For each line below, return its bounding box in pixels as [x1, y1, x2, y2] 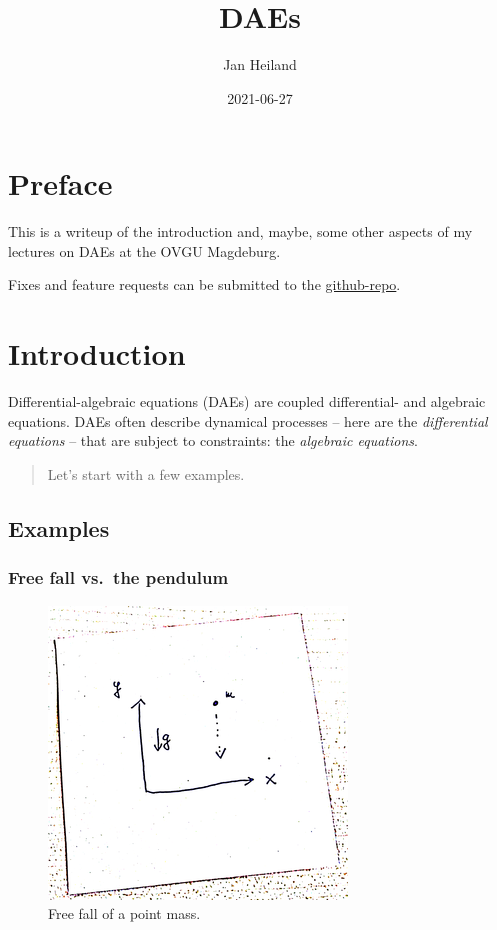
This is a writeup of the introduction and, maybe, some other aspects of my [8, 221, 473, 242]
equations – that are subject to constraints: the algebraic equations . [8, 430, 418, 451]
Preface [8, 163, 113, 204]
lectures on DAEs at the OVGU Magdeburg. [8, 240, 281, 261]
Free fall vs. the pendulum [8, 565, 229, 590]
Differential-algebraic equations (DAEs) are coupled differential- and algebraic [8, 391, 486, 412]
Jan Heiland [223, 54, 297, 75]
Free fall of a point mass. [48, 903, 201, 924]
